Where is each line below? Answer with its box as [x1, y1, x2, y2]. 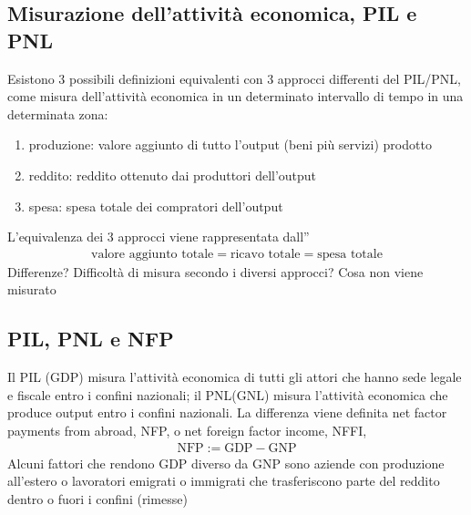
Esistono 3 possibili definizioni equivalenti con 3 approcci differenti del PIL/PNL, [7, 68, 462, 88]
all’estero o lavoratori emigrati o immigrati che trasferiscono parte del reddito [7, 471, 440, 490]
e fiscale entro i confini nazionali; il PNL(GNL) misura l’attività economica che [7, 385, 448, 404]
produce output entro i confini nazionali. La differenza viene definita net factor [7, 403, 447, 422]
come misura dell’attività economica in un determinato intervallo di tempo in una [7, 87, 464, 106]
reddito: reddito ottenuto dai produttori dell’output [28, 165, 317, 184]
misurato [7, 280, 56, 299]
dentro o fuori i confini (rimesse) [7, 489, 188, 508]
